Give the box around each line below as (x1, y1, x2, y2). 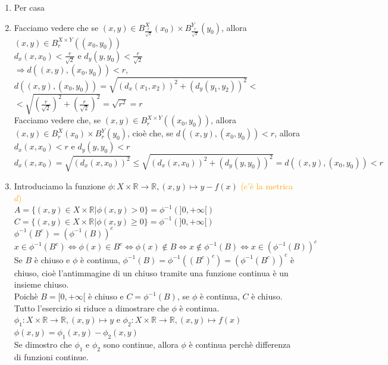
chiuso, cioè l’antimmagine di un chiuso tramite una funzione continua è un (14, 266, 289, 279)
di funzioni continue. (14, 350, 89, 363)
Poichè (14, 290, 38, 302)
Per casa (14, 1, 45, 13)
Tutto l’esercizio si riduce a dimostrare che (14, 301, 169, 314)
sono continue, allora (103, 338, 179, 350)
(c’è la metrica (240, 179, 293, 192)
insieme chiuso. (14, 278, 69, 291)
